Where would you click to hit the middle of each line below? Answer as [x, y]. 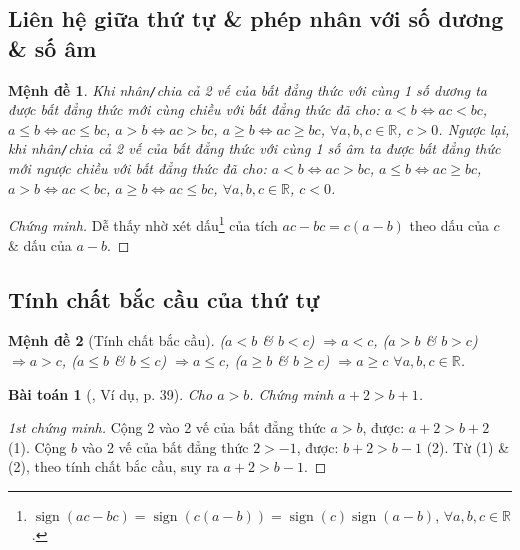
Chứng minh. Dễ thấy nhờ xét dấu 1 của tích [143, 223]
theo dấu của [449, 224]
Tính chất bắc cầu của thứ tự [164, 298]
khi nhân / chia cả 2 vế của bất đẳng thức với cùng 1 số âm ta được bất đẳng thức [254, 148]
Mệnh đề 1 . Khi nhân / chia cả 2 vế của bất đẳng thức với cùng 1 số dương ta [247, 89]
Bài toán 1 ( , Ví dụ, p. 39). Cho [110, 393]
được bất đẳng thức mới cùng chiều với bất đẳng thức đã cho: [194, 109]
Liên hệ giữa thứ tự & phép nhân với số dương [256, 18]
